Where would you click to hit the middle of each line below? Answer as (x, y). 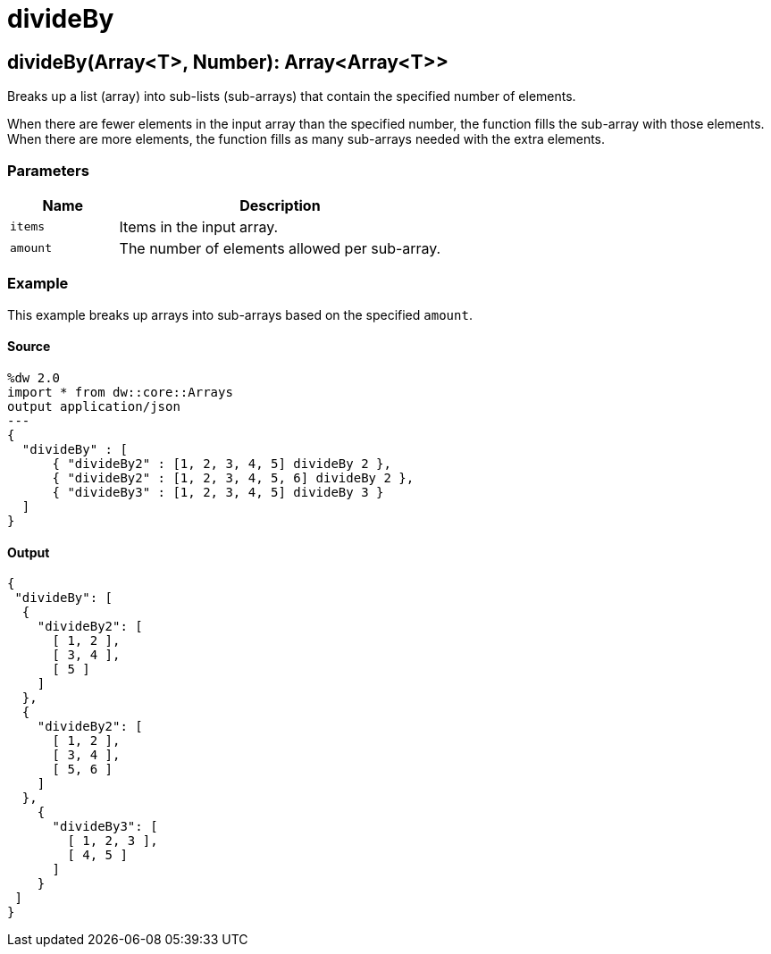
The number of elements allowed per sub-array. (280, 248)
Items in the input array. (199, 226)
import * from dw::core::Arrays (120, 392)
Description (280, 205)
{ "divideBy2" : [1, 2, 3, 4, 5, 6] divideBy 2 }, (233, 477)
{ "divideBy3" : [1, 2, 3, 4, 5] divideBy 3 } (218, 492)
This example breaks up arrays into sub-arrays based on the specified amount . (240, 314)
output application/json (94, 406)
